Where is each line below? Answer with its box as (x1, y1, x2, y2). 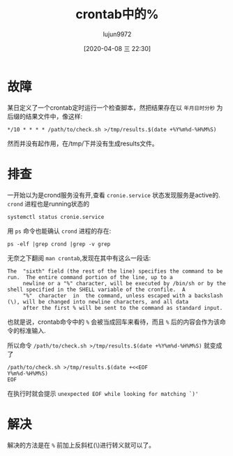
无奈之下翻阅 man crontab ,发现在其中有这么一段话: (7, 253, 151, 262)
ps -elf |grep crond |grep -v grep (7, 241, 111, 248)
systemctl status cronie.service (7, 213, 105, 220)
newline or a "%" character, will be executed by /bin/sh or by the (22, 280, 227, 287)
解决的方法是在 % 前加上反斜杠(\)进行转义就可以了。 (7, 441, 156, 449)
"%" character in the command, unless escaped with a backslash (22, 292, 223, 299)
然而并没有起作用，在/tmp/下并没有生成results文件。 (7, 139, 158, 148)
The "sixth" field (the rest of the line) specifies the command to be (7, 267, 223, 275)
